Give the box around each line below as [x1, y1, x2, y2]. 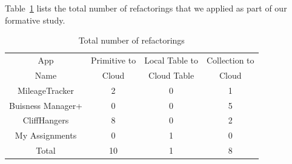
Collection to [207, 54, 254, 67]
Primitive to [91, 54, 136, 67]
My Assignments [15, 129, 77, 142]
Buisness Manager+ [9, 99, 83, 111]
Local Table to [144, 54, 199, 67]
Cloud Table [148, 68, 194, 81]
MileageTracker [18, 84, 75, 96]
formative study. [5, 13, 65, 26]
